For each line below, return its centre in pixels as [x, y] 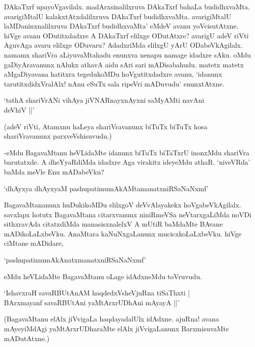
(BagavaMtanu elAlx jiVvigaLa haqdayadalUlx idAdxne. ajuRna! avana [112, 319]
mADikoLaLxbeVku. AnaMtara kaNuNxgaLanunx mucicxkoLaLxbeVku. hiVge [123, 233]
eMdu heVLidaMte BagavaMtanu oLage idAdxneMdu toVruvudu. [103, 276]
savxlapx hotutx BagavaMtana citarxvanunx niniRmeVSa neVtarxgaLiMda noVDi [128, 214]
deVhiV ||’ [19, 109]
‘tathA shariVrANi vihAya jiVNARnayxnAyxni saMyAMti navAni [104, 100]
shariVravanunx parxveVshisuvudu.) [58, 136]
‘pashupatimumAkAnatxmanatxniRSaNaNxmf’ [75, 260]
